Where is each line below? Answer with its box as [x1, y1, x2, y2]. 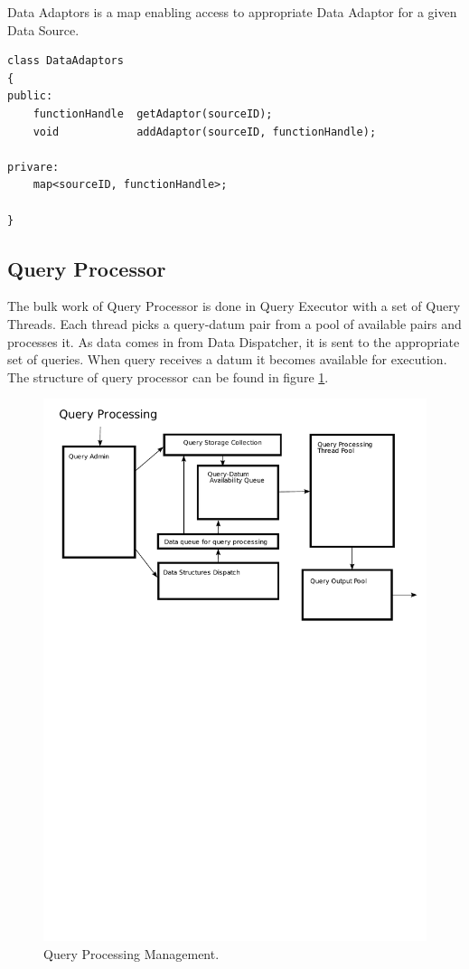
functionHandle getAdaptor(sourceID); [33, 107, 273, 120]
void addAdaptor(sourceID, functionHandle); [33, 125, 377, 138]
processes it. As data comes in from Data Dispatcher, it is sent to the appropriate [7, 332, 460, 351]
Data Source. [7, 20, 80, 39]
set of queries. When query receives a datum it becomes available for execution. [7, 350, 447, 369]
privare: [7, 160, 60, 174]
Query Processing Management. [43, 944, 220, 963]
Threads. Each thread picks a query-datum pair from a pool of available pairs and [7, 314, 462, 333]
